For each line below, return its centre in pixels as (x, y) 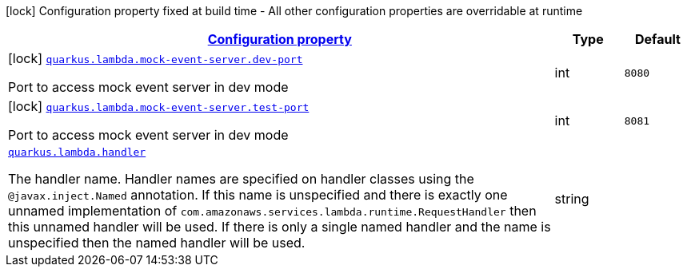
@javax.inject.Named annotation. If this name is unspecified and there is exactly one (258, 195)
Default (657, 39)
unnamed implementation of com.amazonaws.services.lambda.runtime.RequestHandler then (272, 211)
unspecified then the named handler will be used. (157, 243)
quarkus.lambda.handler (77, 152)
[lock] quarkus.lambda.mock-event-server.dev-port (156, 58)
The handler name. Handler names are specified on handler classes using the (241, 179)
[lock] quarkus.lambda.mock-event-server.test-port (159, 106)
